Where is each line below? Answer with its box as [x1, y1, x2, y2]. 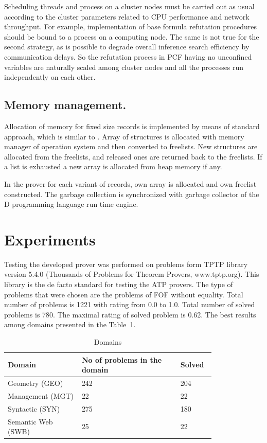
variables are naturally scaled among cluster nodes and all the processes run [4, 61, 244, 72]
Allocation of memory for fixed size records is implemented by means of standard [4, 120, 260, 131]
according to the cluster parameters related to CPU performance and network [4, 11, 250, 22]
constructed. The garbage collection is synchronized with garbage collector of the [4, 188, 259, 199]
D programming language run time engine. [4, 199, 138, 209]
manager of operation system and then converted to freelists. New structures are [4, 141, 258, 152]
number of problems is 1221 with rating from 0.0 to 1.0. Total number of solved [4, 299, 255, 310]
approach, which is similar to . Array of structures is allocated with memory [4, 131, 244, 141]
